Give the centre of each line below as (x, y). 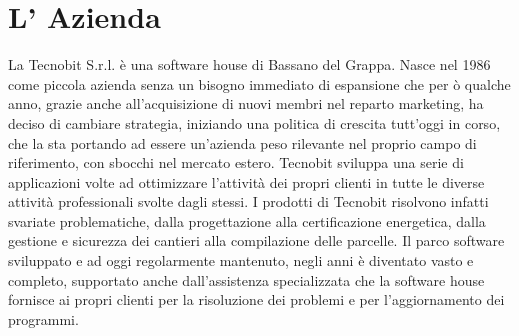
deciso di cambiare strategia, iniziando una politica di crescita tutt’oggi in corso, (254, 122)
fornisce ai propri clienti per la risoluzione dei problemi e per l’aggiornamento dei (256, 299)
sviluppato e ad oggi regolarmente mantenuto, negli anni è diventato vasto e (241, 260)
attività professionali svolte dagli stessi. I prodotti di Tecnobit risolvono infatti (248, 201)
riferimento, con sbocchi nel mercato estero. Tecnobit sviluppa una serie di (236, 162)
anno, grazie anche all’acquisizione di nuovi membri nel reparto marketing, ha (246, 103)
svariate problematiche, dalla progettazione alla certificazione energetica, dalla (247, 220)
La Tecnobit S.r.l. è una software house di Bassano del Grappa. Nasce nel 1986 (249, 64)
